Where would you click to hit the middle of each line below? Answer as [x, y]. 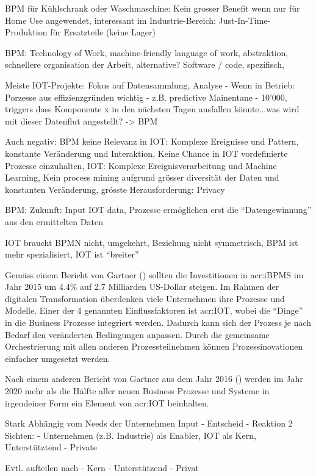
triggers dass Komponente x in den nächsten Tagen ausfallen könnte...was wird [152, 109]
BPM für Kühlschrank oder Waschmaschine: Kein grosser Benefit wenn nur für [153, 8]
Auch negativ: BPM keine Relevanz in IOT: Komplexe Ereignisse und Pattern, [152, 141]
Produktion [26, 32]
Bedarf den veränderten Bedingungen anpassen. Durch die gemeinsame [137, 334]
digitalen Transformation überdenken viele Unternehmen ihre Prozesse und [145, 298]
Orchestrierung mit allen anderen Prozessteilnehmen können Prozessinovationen [154, 346]
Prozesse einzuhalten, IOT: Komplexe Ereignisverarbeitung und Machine [141, 165]
